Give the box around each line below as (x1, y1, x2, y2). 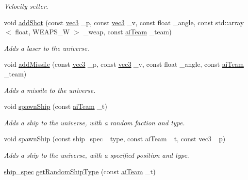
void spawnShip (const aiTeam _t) (4, 101, 107, 111)
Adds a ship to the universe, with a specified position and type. (4, 150, 189, 160)
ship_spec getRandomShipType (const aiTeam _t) (4, 166, 156, 176)
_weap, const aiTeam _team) (83, 27, 172, 37)
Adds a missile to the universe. (4, 85, 96, 95)
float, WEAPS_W (15, 27, 70, 37)
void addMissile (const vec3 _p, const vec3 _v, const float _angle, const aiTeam (4, 59, 244, 69)
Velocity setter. (4, 1, 49, 11)
